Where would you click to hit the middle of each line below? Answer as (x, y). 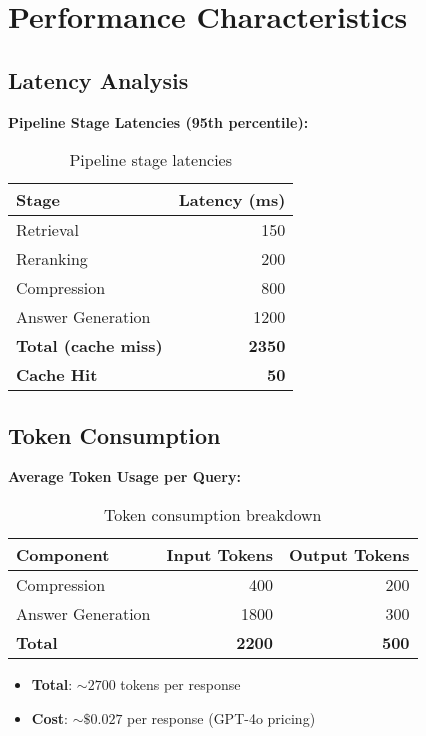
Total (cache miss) (89, 346)
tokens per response (180, 683)
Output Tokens (349, 554)
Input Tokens (220, 554)
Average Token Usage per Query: (124, 476)
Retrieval (47, 230)
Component (63, 554)
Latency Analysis (98, 79)
